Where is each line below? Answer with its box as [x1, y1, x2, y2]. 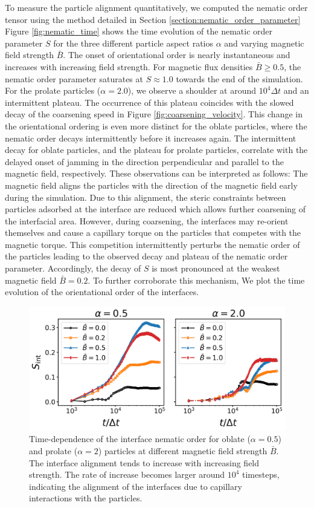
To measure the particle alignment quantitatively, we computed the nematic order [5, 1, 308, 13]
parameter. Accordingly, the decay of [5, 262, 141, 275]
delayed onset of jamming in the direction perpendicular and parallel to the [5, 155, 284, 168]
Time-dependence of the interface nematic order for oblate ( [29, 432, 251, 445]
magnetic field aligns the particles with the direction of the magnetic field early [5, 178, 298, 191]
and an [283, 84, 309, 97]
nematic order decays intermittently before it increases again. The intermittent [5, 131, 296, 144]
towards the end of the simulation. [176, 72, 303, 85]
